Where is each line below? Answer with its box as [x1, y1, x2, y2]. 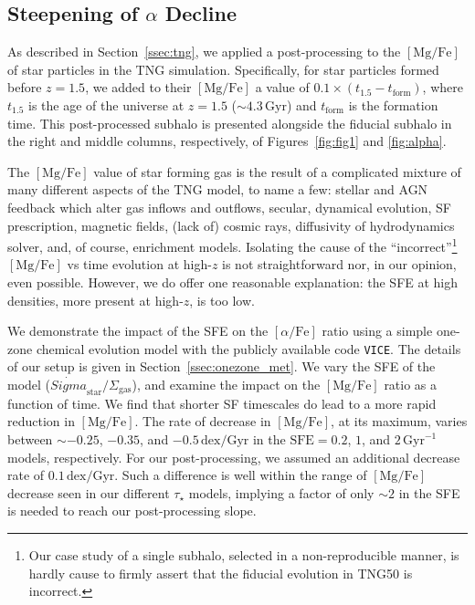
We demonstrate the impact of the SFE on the [7, 321, 269, 340]
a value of [255, 78, 310, 97]
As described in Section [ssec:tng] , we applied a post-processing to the [7, 42, 401, 61]
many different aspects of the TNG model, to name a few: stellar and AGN [7, 180, 428, 199]
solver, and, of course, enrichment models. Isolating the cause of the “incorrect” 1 [7, 235, 458, 256]
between [7, 430, 53, 448]
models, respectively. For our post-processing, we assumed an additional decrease [7, 447, 460, 466]
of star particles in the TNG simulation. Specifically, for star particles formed [7, 59, 439, 78]
